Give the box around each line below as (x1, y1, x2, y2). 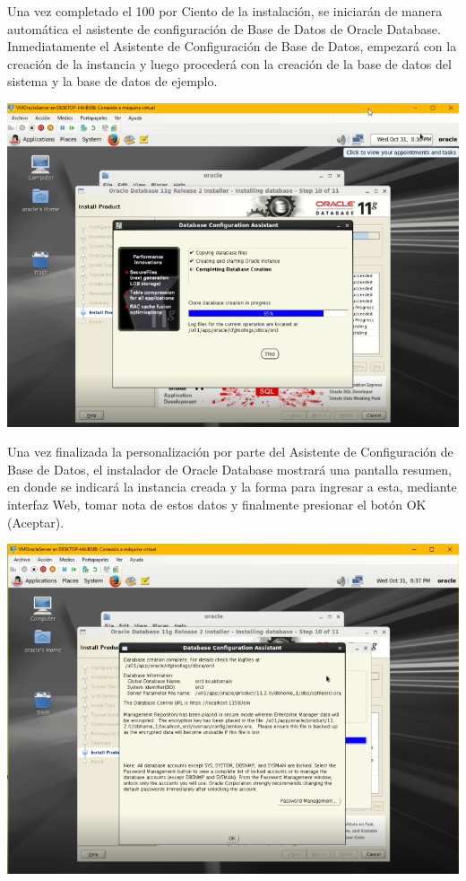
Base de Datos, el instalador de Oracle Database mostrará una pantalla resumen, (7, 459, 452, 478)
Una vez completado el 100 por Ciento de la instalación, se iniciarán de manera (7, 2, 443, 20)
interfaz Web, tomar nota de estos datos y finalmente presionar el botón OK (7, 494, 427, 513)
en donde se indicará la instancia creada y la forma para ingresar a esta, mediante (7, 477, 457, 496)
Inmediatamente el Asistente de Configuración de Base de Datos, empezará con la (7, 37, 457, 56)
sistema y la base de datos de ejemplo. (7, 72, 218, 91)
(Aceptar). (7, 512, 65, 531)
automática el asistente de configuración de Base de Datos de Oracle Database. (7, 19, 441, 38)
